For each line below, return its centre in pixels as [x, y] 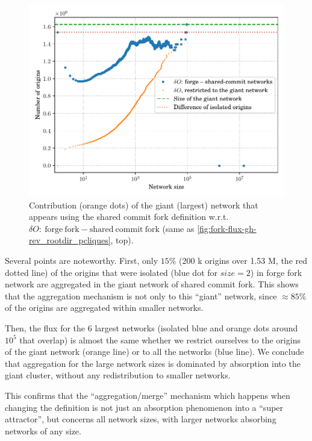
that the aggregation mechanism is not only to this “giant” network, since [141, 296]
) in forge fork [276, 272]
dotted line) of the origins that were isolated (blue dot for [111, 272]
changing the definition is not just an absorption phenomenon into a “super [144, 407]
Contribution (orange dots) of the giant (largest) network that [144, 205]
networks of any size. [43, 430]
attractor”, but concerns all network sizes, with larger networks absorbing [141, 419]
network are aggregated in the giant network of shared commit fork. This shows [152, 284]
